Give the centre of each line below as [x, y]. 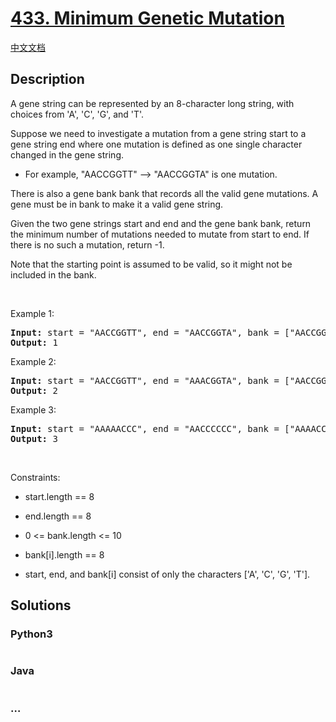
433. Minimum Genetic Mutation [147, 18]
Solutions [41, 605]
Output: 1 [34, 342]
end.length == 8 [58, 516]
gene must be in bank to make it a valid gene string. [117, 204]
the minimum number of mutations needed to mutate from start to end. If [160, 234]
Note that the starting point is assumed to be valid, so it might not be [151, 264]
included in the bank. [53, 274]
